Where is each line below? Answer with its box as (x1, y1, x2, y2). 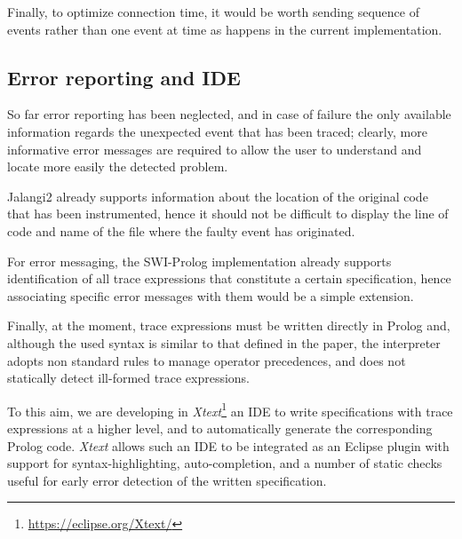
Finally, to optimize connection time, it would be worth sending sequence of (7, 3, 419, 20)
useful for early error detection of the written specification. (7, 471, 327, 489)
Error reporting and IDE (7, 63, 241, 91)
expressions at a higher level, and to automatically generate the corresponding (7, 418, 433, 437)
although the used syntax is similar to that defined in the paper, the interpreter (7, 333, 441, 352)
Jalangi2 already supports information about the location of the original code (7, 186, 428, 205)
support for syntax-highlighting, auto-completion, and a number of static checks (7, 454, 442, 472)
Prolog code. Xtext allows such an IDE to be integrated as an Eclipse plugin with (7, 436, 450, 455)
